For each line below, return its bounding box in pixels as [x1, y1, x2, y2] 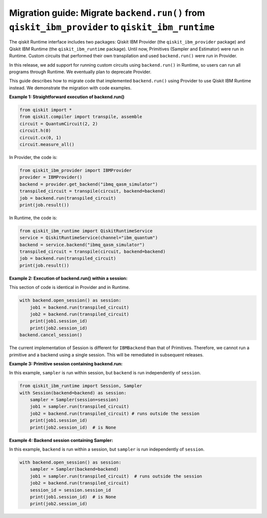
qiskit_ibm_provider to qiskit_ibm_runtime [9, 21, 215, 33]
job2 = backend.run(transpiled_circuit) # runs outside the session [30, 410, 200, 416]
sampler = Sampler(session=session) [30, 397, 119, 402]
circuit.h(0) [19, 128, 51, 133]
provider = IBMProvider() [19, 174, 83, 180]
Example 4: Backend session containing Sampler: [9, 437, 113, 443]
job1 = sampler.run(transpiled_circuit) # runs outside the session [30, 473, 202, 479]
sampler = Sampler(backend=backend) [30, 467, 119, 472]
